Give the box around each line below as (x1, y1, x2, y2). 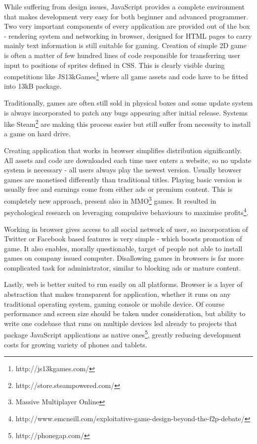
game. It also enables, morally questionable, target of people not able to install (4, 243, 243, 253)
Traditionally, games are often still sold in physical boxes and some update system (4, 98, 253, 108)
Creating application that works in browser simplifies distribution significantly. (4, 145, 242, 156)
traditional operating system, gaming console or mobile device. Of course (4, 298, 225, 309)
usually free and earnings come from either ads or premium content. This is (4, 184, 233, 194)
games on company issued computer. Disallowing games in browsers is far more (4, 253, 244, 263)
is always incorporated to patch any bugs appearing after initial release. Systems (4, 107, 248, 117)
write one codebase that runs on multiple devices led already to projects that (4, 318, 237, 328)
